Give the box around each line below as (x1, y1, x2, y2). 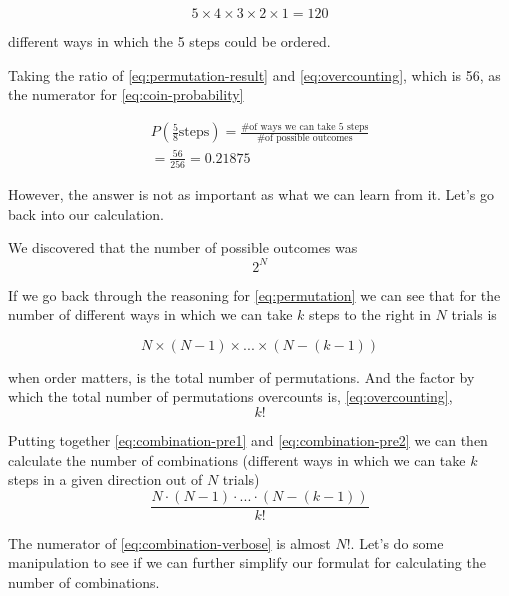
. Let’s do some (350, 532, 444, 553)
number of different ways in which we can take (8, 304, 293, 325)
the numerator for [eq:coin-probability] (8, 84, 244, 105)
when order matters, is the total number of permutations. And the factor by (8, 366, 475, 387)
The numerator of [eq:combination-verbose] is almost (8, 532, 331, 553)
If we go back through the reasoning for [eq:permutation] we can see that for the (8, 284, 501, 305)
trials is (451, 304, 497, 325)
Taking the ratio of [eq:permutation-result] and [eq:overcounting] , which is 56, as (8, 64, 501, 85)
